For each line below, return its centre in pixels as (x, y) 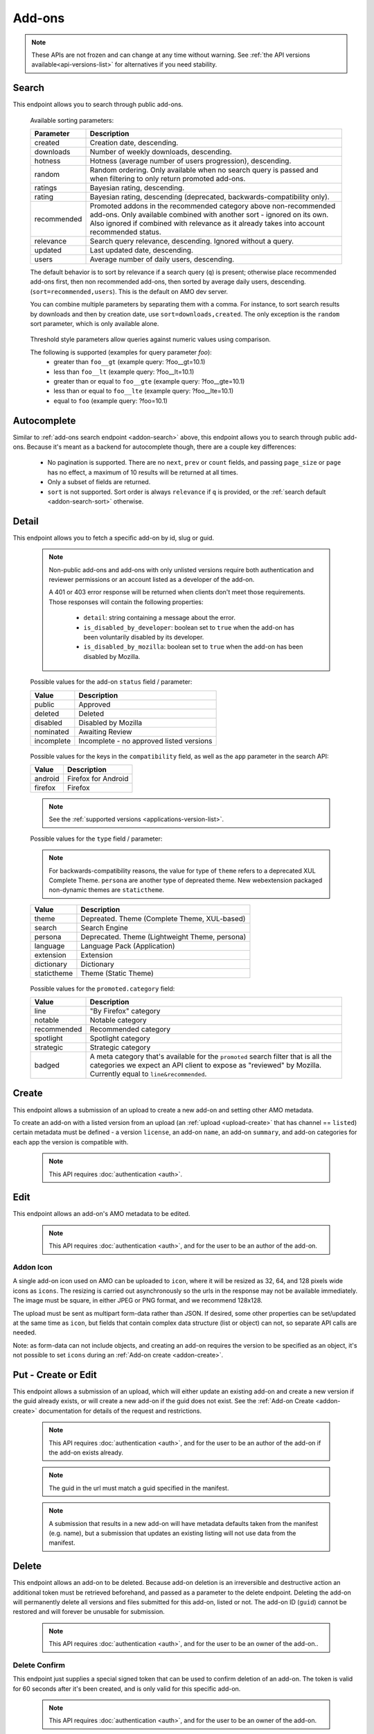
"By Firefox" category (125, 1011)
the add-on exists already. (86, 1452)
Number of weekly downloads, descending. (161, 152)
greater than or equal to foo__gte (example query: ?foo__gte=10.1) (149, 381)
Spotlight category (120, 1038)
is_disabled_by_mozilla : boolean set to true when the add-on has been (193, 647)
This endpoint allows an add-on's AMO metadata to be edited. (101, 1214)
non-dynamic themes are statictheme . (107, 890)
